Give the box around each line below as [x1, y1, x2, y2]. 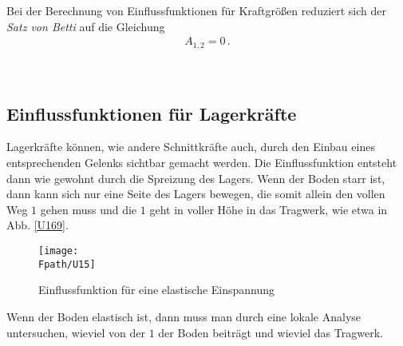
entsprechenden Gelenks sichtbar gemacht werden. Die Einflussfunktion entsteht [6, 154, 397, 171]
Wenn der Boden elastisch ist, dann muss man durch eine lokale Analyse [6, 308, 362, 324]
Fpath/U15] [38, 258, 96, 270]
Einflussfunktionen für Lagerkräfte [6, 101, 297, 125]
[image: [38, 245, 79, 257]
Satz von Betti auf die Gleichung [6, 18, 165, 34]
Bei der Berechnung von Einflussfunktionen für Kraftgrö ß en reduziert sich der [6, 2, 387, 18]
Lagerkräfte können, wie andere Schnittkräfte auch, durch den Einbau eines [6, 138, 375, 155]
